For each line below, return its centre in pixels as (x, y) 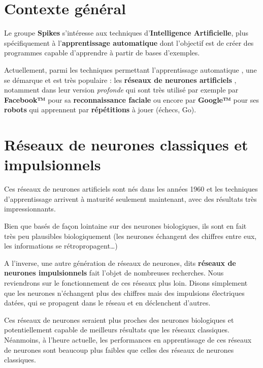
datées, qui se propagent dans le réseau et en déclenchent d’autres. (107, 303)
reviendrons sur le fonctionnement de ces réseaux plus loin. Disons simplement (126, 282)
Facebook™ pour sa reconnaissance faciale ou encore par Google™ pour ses (131, 99)
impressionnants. (30, 209)
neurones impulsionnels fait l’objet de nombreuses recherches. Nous (114, 273)
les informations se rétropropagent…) (61, 246)
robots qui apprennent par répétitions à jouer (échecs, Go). (100, 110)
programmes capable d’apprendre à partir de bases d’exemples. (102, 53)
